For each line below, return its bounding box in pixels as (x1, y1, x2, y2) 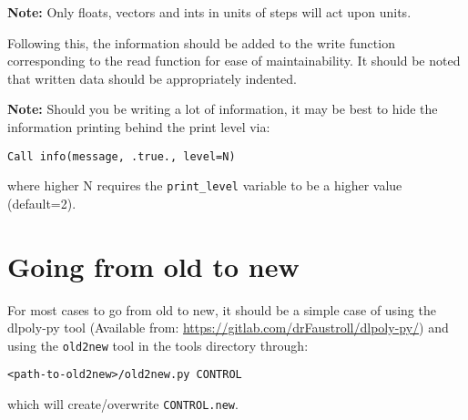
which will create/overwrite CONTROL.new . (7, 394, 239, 414)
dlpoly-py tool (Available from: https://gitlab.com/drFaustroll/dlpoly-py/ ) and (7, 318, 449, 337)
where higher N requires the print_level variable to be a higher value (7, 176, 402, 195)
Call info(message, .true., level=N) (7, 149, 236, 163)
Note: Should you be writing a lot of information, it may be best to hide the (7, 99, 438, 118)
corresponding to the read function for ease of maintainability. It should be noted (7, 51, 461, 70)
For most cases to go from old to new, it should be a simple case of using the (7, 300, 436, 319)
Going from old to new (7, 247, 300, 284)
